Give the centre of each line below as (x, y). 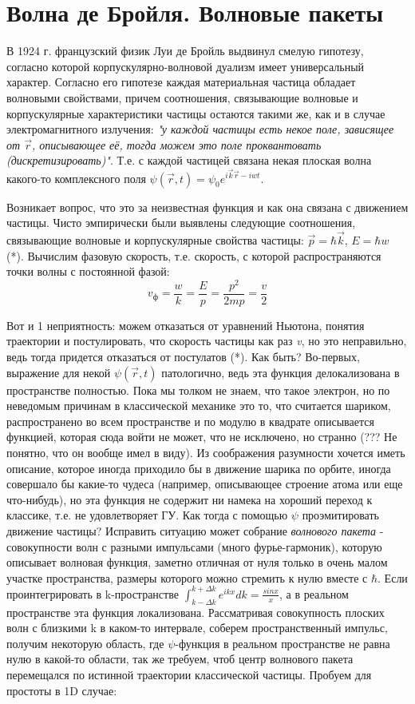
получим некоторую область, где (85, 643)
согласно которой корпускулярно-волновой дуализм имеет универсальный (186, 66)
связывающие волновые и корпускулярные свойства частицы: (155, 239)
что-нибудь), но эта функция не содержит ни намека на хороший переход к (190, 499)
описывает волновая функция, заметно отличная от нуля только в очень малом (197, 562)
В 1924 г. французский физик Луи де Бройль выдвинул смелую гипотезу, (185, 51)
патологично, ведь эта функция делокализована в (281, 372)
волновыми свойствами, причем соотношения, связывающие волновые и (182, 97)
